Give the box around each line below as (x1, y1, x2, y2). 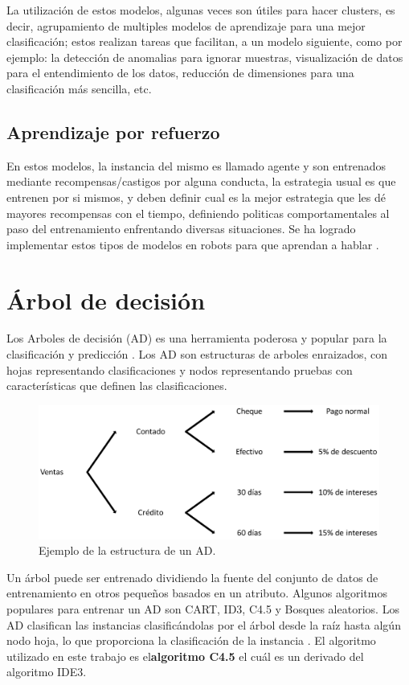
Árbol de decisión (6, 283, 206, 316)
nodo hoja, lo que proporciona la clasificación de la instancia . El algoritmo (6, 632, 376, 649)
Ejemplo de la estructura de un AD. (39, 542, 216, 559)
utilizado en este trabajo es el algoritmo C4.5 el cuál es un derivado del (6, 647, 364, 664)
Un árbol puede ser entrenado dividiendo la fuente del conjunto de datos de (6, 568, 378, 585)
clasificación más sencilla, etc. (6, 80, 152, 96)
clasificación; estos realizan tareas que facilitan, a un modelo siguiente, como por (6, 33, 403, 50)
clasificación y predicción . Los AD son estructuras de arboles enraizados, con (6, 346, 387, 363)
